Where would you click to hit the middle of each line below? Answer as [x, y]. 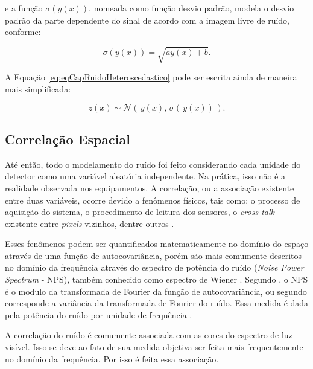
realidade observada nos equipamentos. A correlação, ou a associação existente [150, 188]
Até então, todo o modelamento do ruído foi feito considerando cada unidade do [153, 164]
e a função [24, 8]
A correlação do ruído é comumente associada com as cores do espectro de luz [149, 335]
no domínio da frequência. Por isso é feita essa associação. [112, 358]
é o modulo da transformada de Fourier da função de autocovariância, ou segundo [156, 291]
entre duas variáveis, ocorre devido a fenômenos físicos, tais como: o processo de [153, 200]
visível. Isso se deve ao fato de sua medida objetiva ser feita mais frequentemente [154, 347]
